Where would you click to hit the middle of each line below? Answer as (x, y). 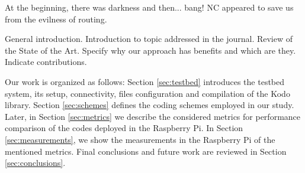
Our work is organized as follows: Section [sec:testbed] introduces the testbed (145, 81)
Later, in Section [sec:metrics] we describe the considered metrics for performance (153, 116)
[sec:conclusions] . (35, 163)
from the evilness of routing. (56, 19)
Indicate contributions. (46, 62)
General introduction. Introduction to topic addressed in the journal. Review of (149, 39)
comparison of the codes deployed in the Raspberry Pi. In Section (124, 128)
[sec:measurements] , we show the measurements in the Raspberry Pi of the (140, 139)
